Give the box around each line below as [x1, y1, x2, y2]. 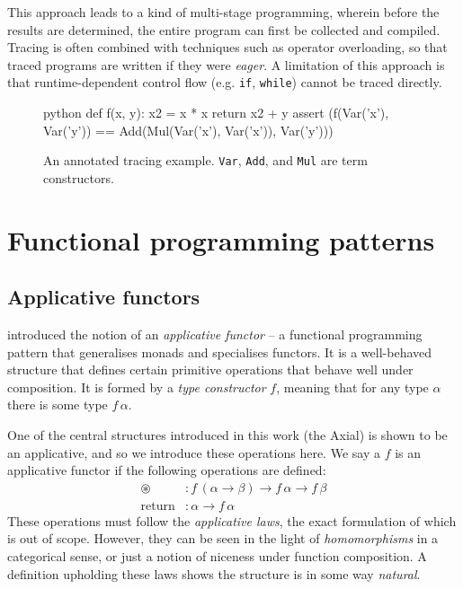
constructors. [43, 168, 114, 187]
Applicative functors [7, 283, 200, 311]
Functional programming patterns [7, 221, 435, 258]
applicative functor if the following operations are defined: [7, 461, 326, 479]
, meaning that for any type [276, 377, 429, 396]
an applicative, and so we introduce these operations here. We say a [7, 443, 380, 462]
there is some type [7, 395, 108, 414]
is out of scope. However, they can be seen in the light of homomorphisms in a [7, 529, 439, 548]
